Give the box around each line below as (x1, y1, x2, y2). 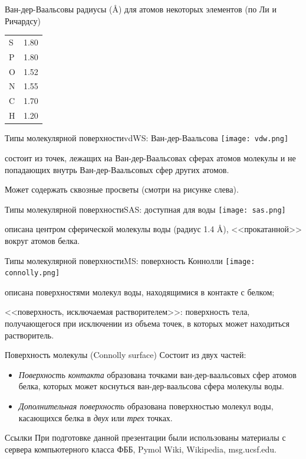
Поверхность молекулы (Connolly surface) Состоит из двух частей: (5, 349, 246, 361)
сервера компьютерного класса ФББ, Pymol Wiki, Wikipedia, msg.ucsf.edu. (5, 442, 277, 455)
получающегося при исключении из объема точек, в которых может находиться (5, 317, 289, 330)
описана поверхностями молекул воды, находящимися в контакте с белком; (5, 285, 275, 298)
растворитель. (5, 328, 54, 341)
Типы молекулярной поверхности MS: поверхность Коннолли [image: (5, 254, 255, 266)
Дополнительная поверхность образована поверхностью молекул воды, (18, 400, 274, 412)
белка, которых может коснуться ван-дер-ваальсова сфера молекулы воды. (18, 380, 284, 392)
